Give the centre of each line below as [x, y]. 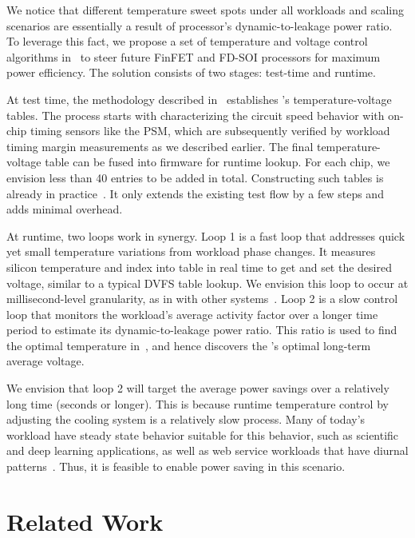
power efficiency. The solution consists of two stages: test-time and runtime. [191, 72]
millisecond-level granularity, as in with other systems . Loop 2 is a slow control [202, 299]
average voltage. [45, 361]
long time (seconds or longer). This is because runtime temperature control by [198, 403]
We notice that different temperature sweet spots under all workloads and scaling [205, 10]
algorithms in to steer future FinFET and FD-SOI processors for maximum [194, 56]
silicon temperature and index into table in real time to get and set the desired [199, 267]
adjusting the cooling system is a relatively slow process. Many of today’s [186, 419]
